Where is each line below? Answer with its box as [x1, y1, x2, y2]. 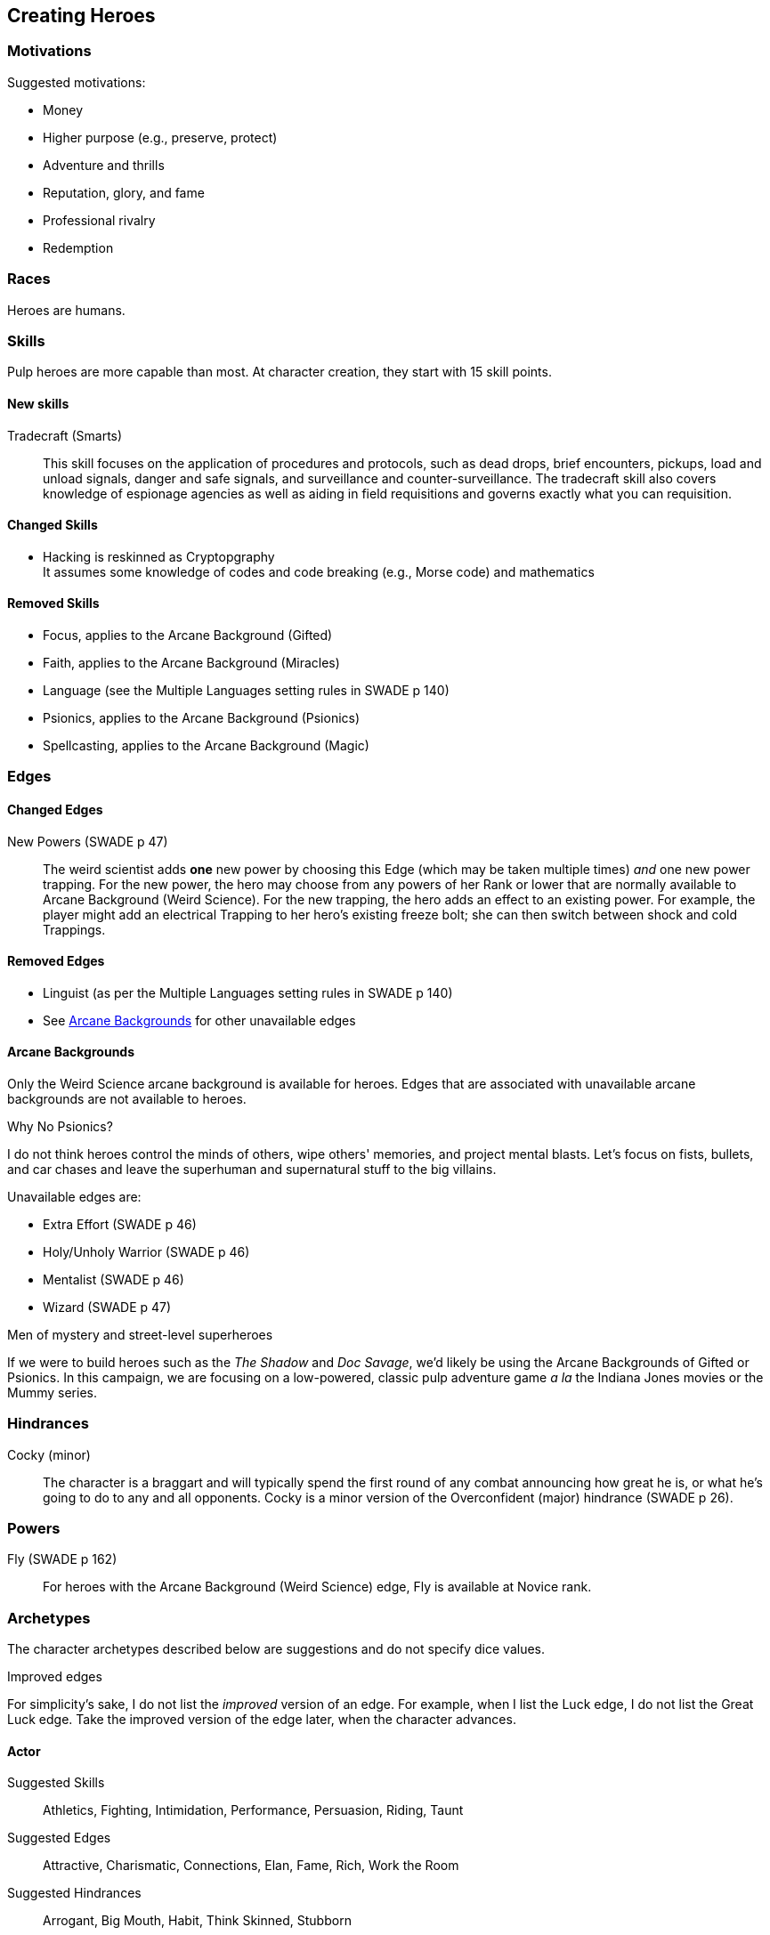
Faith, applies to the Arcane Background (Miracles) [43, 654, 340, 670]
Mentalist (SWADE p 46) [43, 1271, 184, 1287]
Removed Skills [7, 595, 100, 611]
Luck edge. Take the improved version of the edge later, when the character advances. [7, 1712, 516, 1728]
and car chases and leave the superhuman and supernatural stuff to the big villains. [7, 1161, 497, 1177]
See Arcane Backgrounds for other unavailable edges [43, 1012, 356, 1028]
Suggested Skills [7, 1775, 105, 1791]
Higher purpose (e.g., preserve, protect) [43, 129, 278, 145]
